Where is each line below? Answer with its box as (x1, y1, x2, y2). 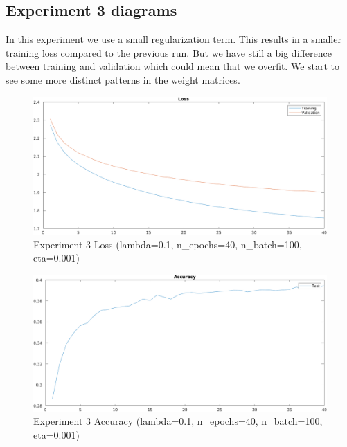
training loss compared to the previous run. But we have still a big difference (6, 45, 332, 60)
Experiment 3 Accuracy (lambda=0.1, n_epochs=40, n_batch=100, (33, 414, 323, 428)
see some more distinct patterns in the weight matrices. (6, 72, 240, 86)
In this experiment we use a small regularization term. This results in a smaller (6, 32, 341, 46)
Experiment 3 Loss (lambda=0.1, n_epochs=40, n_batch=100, (33, 237, 302, 251)
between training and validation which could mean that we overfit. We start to (6, 59, 340, 73)
